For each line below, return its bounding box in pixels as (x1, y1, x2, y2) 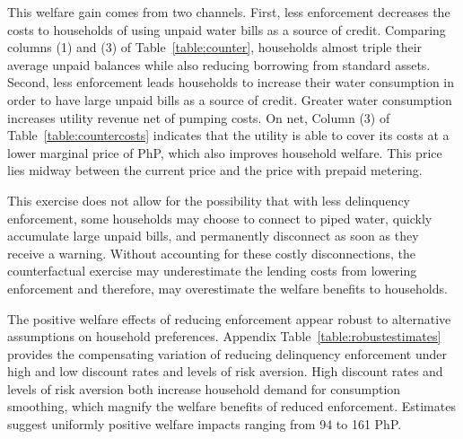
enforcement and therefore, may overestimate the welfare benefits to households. (7, 278, 448, 297)
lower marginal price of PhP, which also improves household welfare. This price (7, 143, 442, 162)
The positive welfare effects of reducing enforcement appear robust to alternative (7, 309, 451, 328)
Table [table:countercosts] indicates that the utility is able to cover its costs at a (7, 126, 450, 145)
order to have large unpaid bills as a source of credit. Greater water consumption (7, 90, 452, 109)
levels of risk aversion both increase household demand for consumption (7, 379, 401, 398)
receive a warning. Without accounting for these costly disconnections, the (7, 243, 416, 262)
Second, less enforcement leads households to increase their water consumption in (7, 73, 455, 92)
